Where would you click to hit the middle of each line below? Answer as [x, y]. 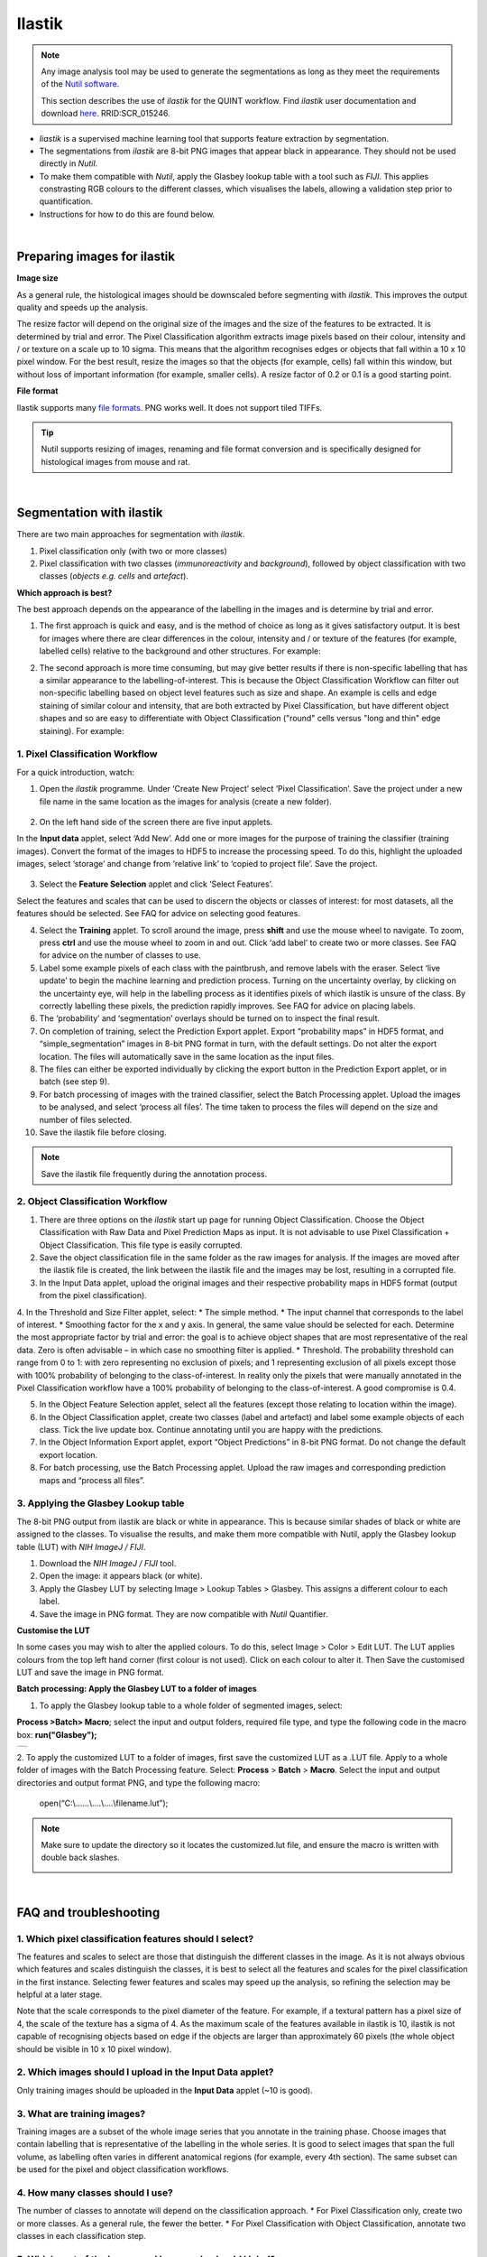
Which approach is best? [64, 592]
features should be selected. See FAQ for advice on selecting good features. [159, 914]
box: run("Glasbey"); [57, 1734]
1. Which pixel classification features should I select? [135, 1938]
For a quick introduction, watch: [76, 772]
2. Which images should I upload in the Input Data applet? [145, 2072]
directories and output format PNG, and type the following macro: [138, 1782]
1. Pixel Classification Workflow [87, 754]
